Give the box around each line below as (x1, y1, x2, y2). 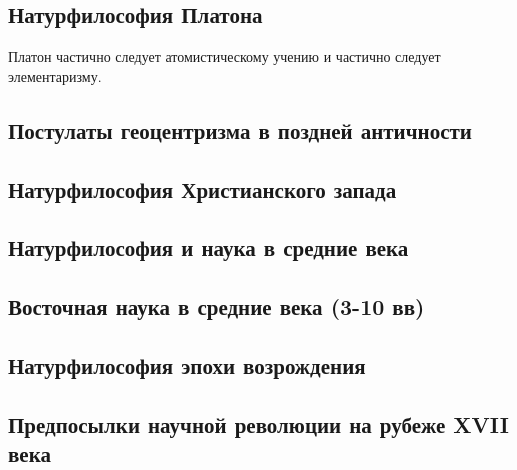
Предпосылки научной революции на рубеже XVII (8, 408, 509, 439)
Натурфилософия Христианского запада (8, 173, 397, 204)
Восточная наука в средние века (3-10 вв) (8, 291, 425, 322)
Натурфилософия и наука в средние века (8, 232, 409, 263)
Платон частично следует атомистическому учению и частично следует (8, 46, 441, 67)
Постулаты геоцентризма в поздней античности (8, 114, 472, 145)
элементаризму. (8, 65, 102, 86)
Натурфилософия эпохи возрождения (8, 349, 366, 380)
